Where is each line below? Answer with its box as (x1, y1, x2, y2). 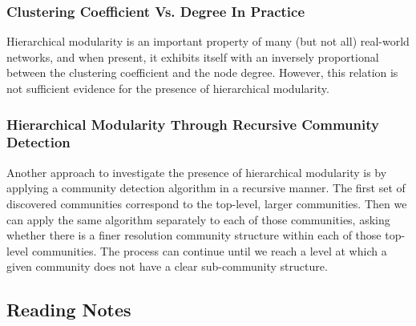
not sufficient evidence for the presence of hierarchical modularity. (6, 80, 329, 96)
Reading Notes (6, 297, 131, 322)
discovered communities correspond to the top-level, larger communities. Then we (6, 195, 407, 211)
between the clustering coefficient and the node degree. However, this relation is (6, 64, 398, 81)
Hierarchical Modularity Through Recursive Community (6, 114, 379, 134)
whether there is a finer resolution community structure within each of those (6, 227, 382, 243)
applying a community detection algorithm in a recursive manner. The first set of (6, 179, 406, 196)
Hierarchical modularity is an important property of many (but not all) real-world (6, 33, 410, 50)
